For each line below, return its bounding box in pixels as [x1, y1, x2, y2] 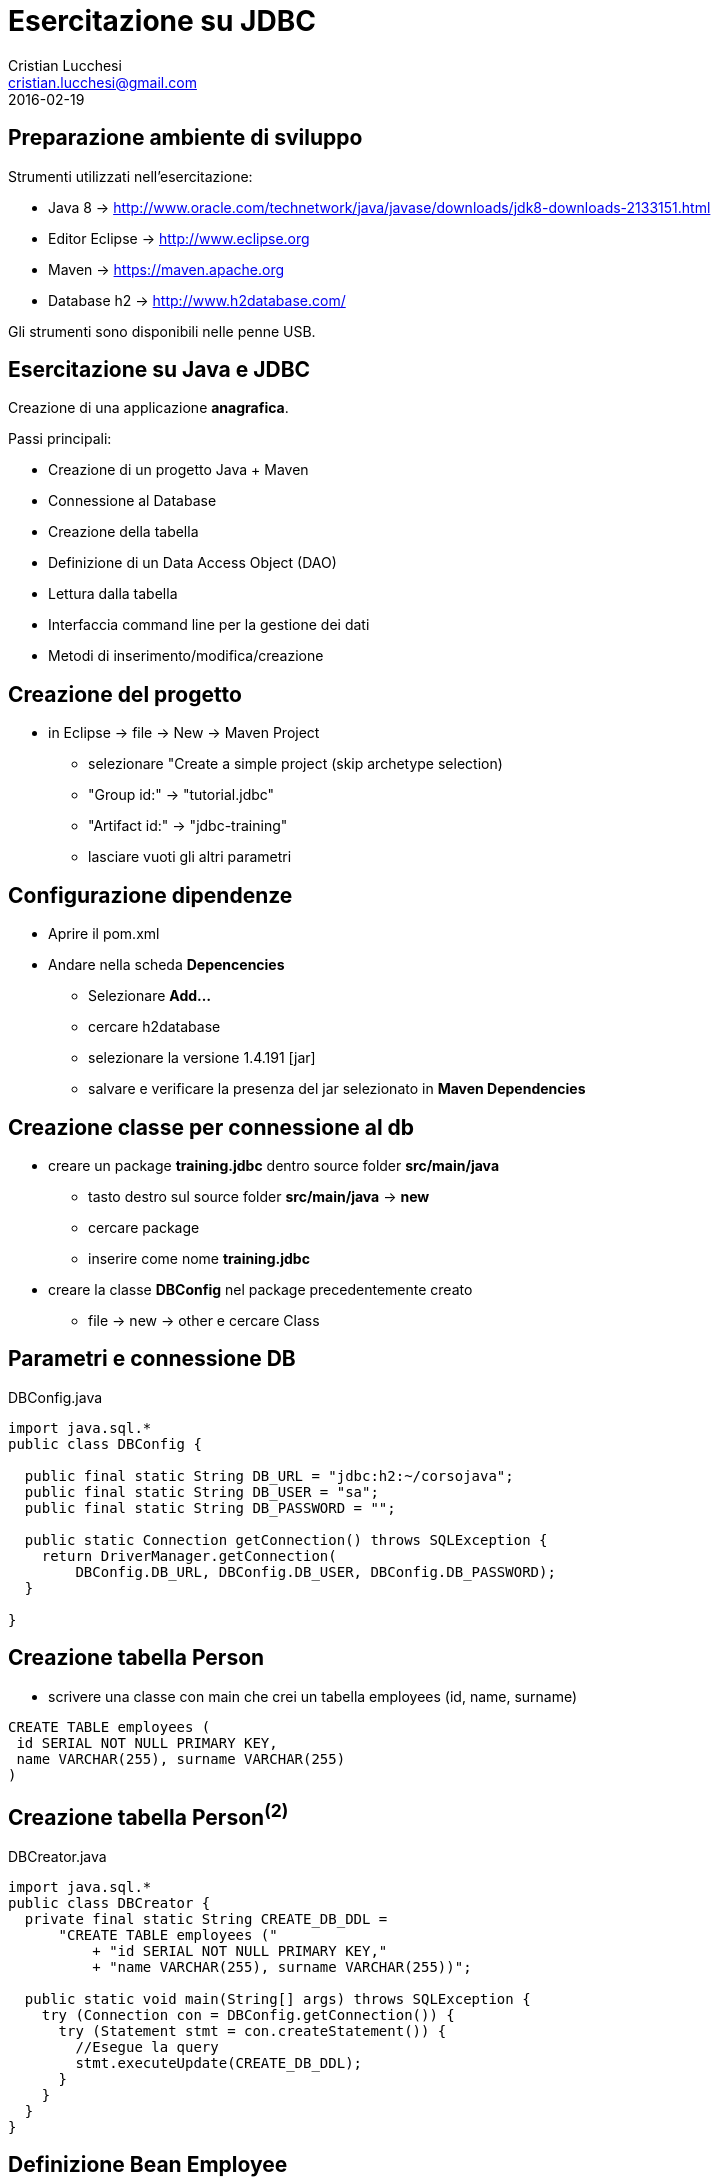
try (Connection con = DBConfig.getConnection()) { [41, 2006, 455, 2023]
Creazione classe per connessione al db [8, 1114, 415, 1140]
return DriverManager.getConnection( [41, 1547, 337, 1564]
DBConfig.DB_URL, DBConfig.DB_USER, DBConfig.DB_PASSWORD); [75, 1563, 556, 1580]
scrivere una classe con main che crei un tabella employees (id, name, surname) [48, 1687, 578, 1705]
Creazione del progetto [8, 681, 242, 707]
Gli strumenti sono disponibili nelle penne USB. [8, 322, 316, 340]
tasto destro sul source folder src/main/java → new [88, 1187, 430, 1205]
